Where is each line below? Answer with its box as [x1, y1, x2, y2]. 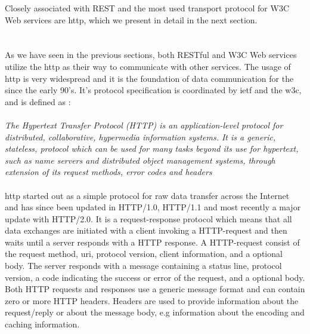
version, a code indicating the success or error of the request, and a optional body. [5, 271, 305, 283]
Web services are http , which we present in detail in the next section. [5, 13, 258, 26]
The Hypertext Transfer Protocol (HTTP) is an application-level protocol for [5, 118, 283, 131]
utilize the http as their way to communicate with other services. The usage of [5, 60, 291, 72]
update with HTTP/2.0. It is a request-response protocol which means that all [5, 212, 292, 225]
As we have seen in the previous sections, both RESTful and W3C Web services [5, 48, 297, 61]
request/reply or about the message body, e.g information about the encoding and [5, 306, 305, 318]
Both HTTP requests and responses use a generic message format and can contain [5, 283, 305, 295]
